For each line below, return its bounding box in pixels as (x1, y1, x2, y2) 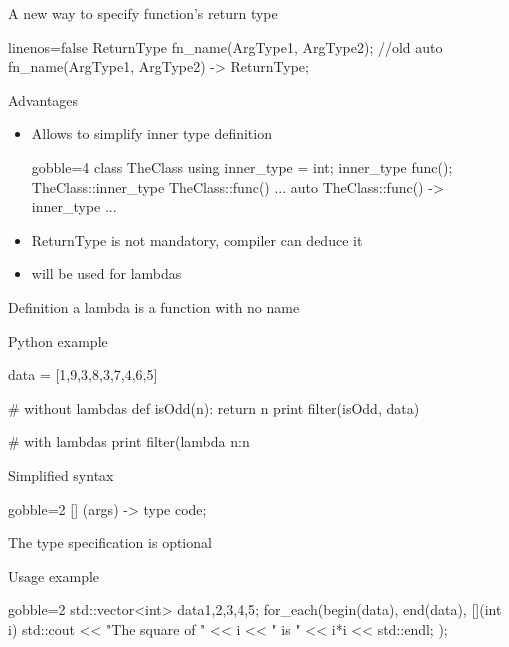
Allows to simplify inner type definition (31, 123, 272, 144)
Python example (8, 330, 108, 351)
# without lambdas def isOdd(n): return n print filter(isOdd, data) (8, 397, 420, 418)
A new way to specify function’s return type (8, 3, 278, 23)
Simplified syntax (8, 464, 114, 485)
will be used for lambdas (31, 263, 182, 284)
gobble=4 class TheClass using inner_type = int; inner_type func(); (31, 156, 453, 177)
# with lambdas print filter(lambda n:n (8, 431, 250, 452)
